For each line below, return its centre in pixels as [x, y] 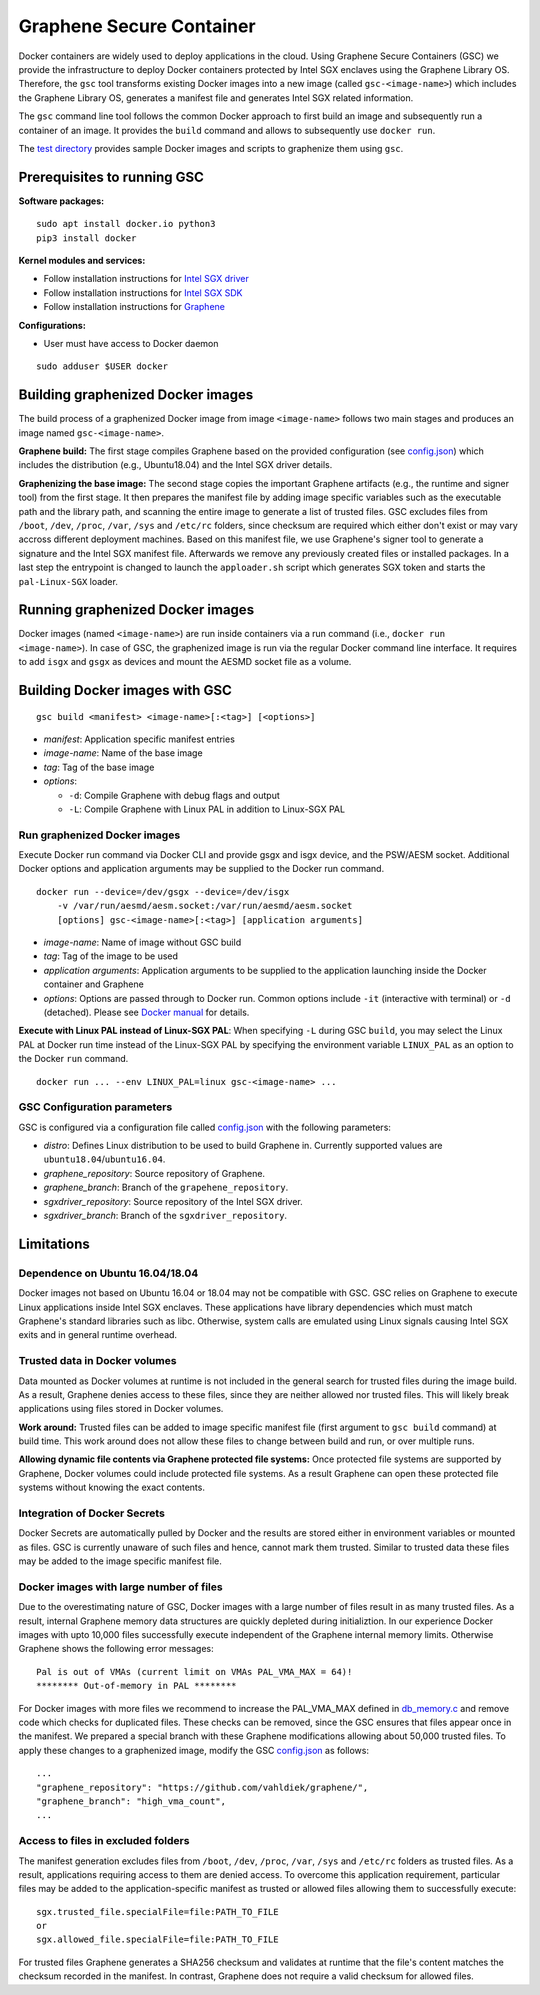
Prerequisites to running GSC [111, 176]
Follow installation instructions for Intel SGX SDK [143, 292]
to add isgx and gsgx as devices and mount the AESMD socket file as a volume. [185, 662]
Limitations [54, 1243]
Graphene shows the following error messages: [116, 1649]
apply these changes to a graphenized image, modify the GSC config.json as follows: [194, 1750]
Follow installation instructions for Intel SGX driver [146, 279]
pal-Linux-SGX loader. [68, 581]
